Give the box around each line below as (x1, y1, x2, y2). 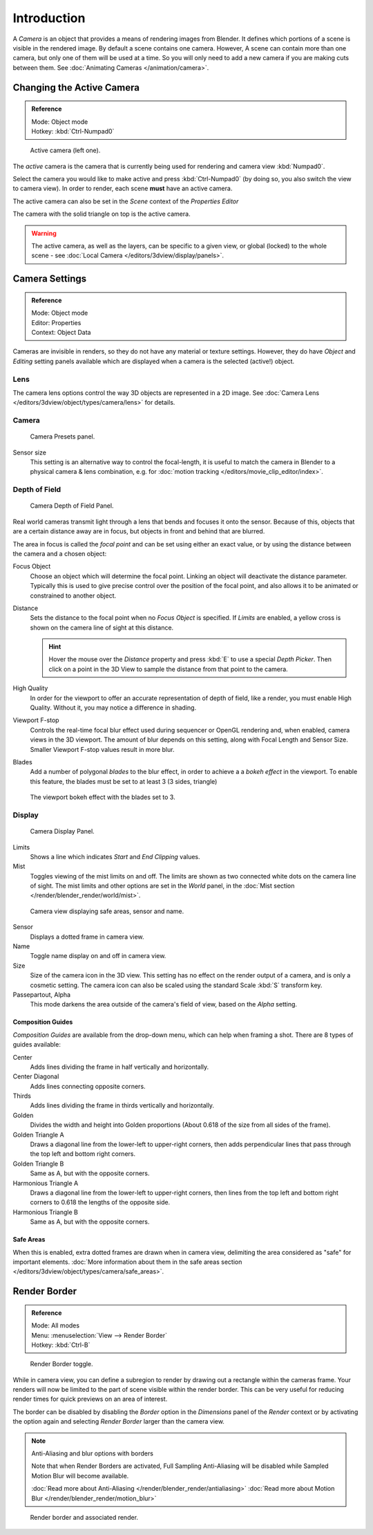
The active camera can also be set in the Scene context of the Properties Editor (12, 197, 239, 205)
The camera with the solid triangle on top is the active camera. (12, 210, 191, 218)
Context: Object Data (31, 329, 91, 336)
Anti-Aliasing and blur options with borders (31, 1449, 153, 1458)
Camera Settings (12, 273, 87, 285)
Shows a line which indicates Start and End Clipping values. (30, 852, 200, 861)
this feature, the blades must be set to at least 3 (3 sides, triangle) (30, 777, 218, 785)
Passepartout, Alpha (12, 990, 71, 999)
